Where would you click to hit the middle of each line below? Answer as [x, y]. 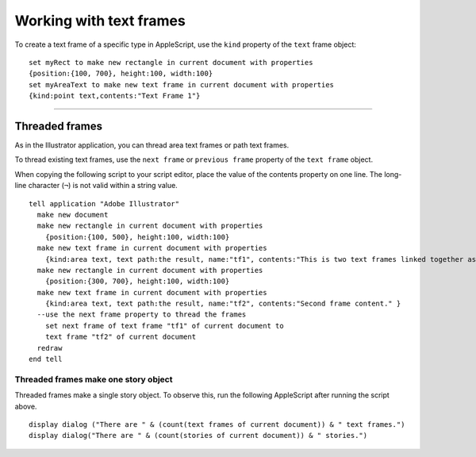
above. [26, 406]
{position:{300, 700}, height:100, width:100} [137, 281]
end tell [46, 359]
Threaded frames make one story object [94, 379]
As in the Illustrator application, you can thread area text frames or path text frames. [152, 145]
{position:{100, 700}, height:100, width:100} [121, 74]
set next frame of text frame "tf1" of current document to [165, 326]
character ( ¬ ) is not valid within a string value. [103, 186]
